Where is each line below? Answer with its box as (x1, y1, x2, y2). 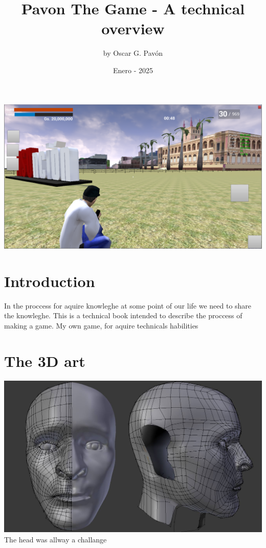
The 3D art (4, 350, 85, 371)
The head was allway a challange (4, 534, 107, 545)
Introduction (4, 270, 95, 291)
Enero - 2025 (113, 64, 153, 75)
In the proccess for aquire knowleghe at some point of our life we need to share (4, 300, 252, 311)
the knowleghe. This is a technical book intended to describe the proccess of (4, 310, 242, 321)
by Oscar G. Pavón (103, 48, 163, 58)
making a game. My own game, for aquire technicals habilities (4, 320, 198, 331)
